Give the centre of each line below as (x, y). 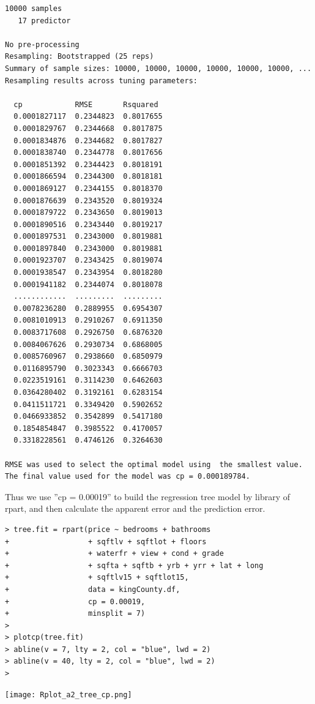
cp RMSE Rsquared (86, 104)
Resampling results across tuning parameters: (101, 81)
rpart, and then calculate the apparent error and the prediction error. (135, 508)
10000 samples (34, 9)
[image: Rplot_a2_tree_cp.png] (69, 695)
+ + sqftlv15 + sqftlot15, (97, 578)
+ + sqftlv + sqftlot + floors (106, 541)
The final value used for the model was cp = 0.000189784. (128, 477)
